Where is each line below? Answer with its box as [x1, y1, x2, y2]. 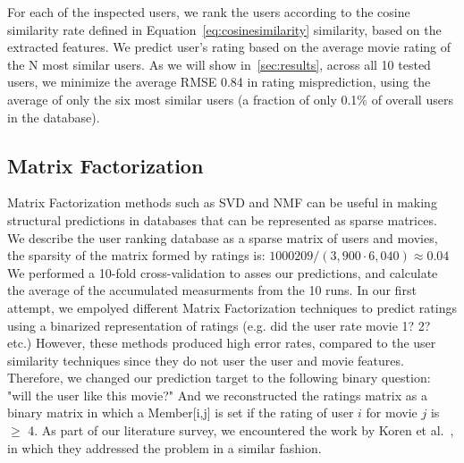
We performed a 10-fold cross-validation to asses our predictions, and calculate [7, 263, 438, 282]
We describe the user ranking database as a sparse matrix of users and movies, [7, 228, 438, 247]
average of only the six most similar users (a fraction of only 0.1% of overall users [7, 89, 453, 108]
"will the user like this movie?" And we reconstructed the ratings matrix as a [7, 385, 427, 404]
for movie [366, 403, 418, 422]
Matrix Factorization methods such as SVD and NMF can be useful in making [7, 193, 437, 212]
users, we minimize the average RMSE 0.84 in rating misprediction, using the [7, 72, 431, 91]
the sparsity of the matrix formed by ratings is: [7, 246, 266, 265]
